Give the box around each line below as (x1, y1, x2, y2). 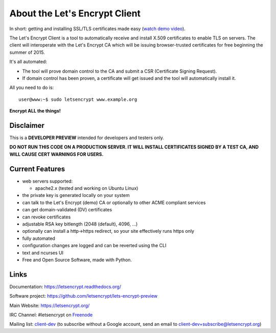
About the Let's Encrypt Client (9, 8, 141, 19)
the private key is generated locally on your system (22, 192, 130, 198)
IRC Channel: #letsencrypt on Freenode (9, 312, 93, 318)
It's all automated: (9, 59, 47, 65)
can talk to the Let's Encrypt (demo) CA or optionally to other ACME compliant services (22, 199, 206, 206)
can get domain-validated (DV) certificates (22, 207, 112, 213)
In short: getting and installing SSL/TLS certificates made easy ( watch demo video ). (9, 26, 186, 32)
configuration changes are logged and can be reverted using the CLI (22, 242, 167, 249)
